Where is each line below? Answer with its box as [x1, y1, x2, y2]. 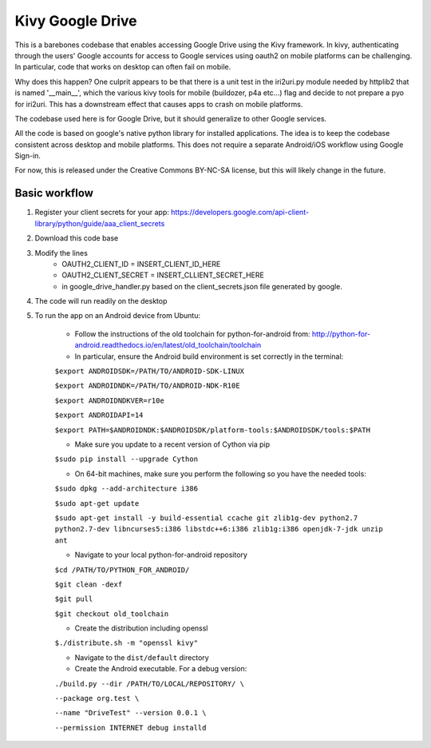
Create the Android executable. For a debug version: [74, 664, 247, 674]
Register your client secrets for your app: [34, 208, 169, 217]
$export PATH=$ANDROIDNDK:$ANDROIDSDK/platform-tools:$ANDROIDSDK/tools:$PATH [54, 425, 371, 435]
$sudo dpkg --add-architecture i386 [54, 484, 199, 493]
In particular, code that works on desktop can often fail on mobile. [14, 62, 231, 72]
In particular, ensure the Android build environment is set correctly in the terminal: [74, 352, 344, 361]
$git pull [54, 595, 93, 603]
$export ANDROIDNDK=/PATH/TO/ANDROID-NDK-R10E [54, 381, 240, 391]
